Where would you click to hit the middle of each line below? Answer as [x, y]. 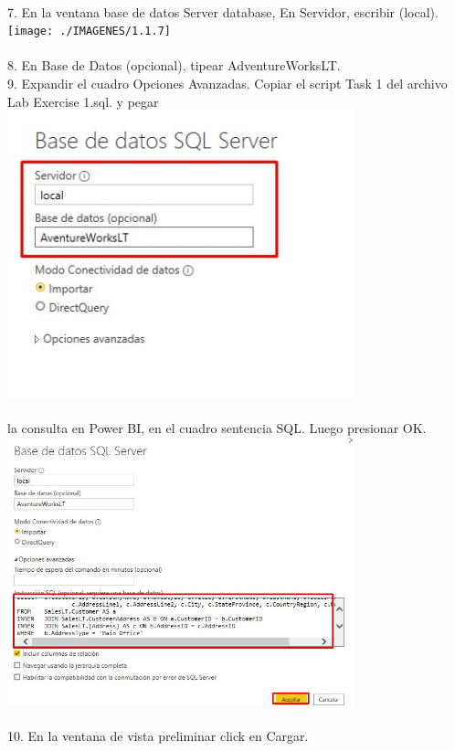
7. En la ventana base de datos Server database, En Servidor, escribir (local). [223, 11]
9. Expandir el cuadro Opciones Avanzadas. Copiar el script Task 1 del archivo [227, 84]
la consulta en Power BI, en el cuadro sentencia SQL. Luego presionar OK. [217, 428]
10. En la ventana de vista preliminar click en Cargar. [158, 736]
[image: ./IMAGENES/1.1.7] [89, 32]
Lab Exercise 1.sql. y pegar [83, 101]
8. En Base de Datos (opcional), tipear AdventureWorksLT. [174, 65]
